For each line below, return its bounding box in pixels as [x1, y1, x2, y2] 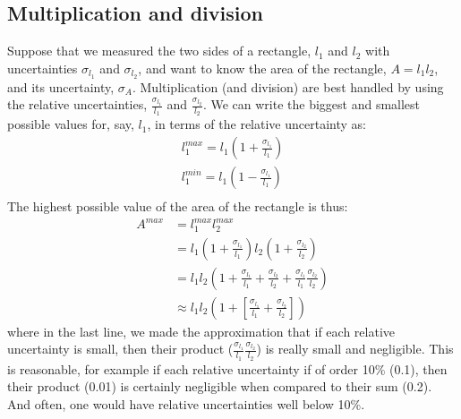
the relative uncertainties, [7, 95, 148, 114]
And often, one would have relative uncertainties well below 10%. [7, 394, 365, 413]
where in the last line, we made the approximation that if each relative [7, 321, 396, 340]
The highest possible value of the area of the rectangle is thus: [7, 197, 348, 216]
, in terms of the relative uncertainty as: [147, 115, 366, 133]
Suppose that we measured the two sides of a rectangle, [7, 41, 312, 60]
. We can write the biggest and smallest [202, 95, 421, 114]
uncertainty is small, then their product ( [7, 339, 234, 358]
